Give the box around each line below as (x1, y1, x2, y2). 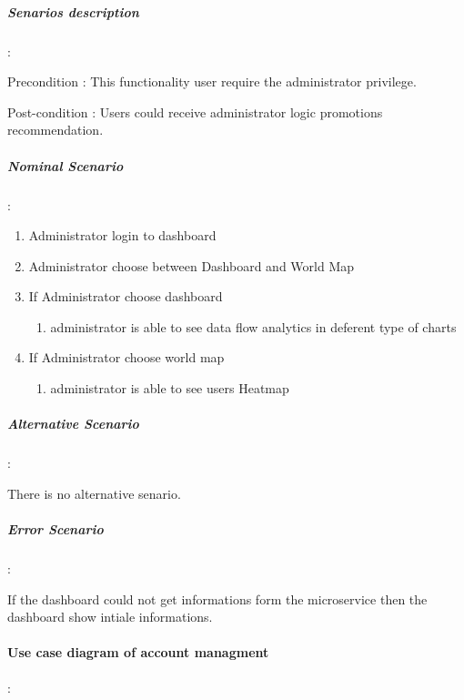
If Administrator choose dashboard (28, 287, 223, 306)
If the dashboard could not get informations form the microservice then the (7, 589, 428, 608)
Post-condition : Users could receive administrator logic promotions (7, 102, 383, 121)
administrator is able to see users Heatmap (50, 379, 289, 398)
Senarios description (7, 2, 139, 21)
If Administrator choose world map (28, 348, 225, 367)
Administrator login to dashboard (28, 226, 217, 245)
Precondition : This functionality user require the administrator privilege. (7, 72, 417, 91)
